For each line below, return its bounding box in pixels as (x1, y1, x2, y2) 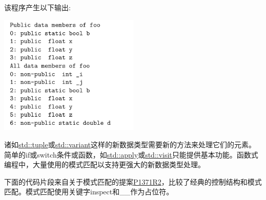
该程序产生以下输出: (4, 2, 71, 12)
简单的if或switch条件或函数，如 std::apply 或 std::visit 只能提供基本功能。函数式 (4, 149, 258, 160)
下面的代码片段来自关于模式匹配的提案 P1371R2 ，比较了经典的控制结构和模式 (4, 176, 262, 187)
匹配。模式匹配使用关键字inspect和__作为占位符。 (4, 186, 174, 197)
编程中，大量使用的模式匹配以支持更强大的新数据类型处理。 (4, 159, 205, 170)
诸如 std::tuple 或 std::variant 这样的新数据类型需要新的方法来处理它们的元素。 (4, 139, 256, 149)
